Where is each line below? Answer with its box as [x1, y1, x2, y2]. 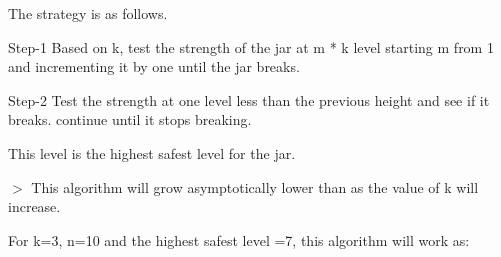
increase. [8, 196, 61, 217]
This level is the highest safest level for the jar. [8, 142, 296, 163]
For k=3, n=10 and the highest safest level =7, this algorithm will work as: [8, 229, 470, 250]
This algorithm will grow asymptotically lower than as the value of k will [31, 176, 479, 197]
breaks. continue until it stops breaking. [8, 109, 252, 130]
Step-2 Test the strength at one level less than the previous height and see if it [8, 89, 490, 110]
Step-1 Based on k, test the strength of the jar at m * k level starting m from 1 [8, 36, 494, 57]
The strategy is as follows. [8, 3, 168, 23]
